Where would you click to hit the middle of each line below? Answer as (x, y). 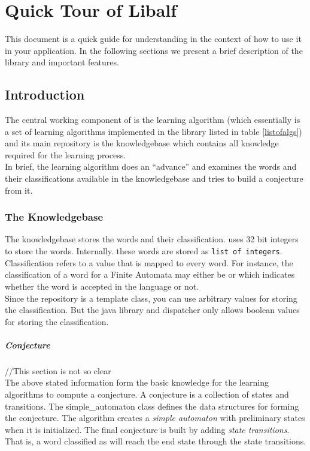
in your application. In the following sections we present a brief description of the (154, 50)
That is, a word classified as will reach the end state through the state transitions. (156, 441)
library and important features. (62, 62)
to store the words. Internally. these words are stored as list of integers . (144, 251)
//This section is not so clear (58, 370)
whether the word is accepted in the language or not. (102, 286)
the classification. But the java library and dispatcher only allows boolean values (152, 310)
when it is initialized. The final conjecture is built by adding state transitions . (147, 429)
